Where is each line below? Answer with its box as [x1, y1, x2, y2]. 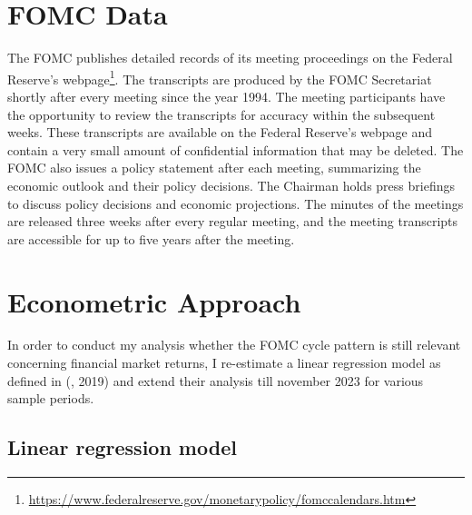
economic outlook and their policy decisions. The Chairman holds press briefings [7, 175, 455, 194]
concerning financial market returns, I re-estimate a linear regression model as [7, 353, 441, 372]
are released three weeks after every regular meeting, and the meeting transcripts [7, 212, 458, 231]
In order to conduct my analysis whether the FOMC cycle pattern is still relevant [7, 335, 461, 354]
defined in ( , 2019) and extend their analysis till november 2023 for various [7, 371, 424, 390]
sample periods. [7, 389, 94, 408]
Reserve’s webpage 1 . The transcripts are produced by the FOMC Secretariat [7, 66, 432, 88]
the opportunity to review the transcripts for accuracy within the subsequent [7, 104, 436, 124]
